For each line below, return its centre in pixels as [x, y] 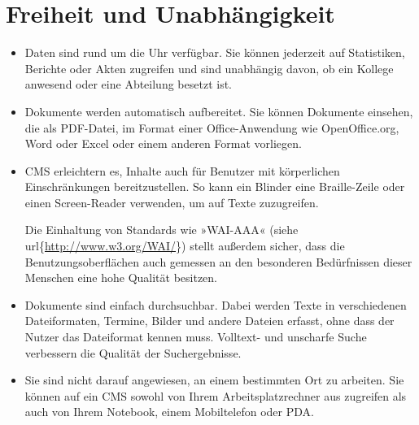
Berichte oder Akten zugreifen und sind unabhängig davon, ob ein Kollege [209, 68]
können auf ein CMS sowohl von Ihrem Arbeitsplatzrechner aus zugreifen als [216, 395]
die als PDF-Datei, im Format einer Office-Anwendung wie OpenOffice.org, [212, 127]
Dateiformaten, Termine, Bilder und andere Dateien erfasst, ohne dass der [209, 321]
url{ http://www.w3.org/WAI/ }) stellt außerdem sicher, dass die [185, 246]
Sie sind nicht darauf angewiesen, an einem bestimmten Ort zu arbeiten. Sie [214, 380]
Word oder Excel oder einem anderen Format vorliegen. [163, 143]
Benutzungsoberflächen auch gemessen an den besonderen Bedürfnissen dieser [218, 261]
